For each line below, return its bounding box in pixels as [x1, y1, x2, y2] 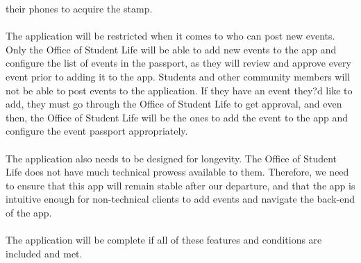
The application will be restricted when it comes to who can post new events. [6, 28, 335, 43]
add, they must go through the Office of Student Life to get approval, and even [6, 96, 342, 111]
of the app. [6, 205, 52, 219]
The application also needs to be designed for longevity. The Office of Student [6, 151, 337, 165]
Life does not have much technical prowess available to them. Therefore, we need [6, 164, 349, 179]
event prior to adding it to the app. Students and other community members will [6, 69, 351, 83]
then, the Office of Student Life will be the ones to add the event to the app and [6, 110, 348, 124]
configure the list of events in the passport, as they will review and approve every [6, 56, 351, 70]
